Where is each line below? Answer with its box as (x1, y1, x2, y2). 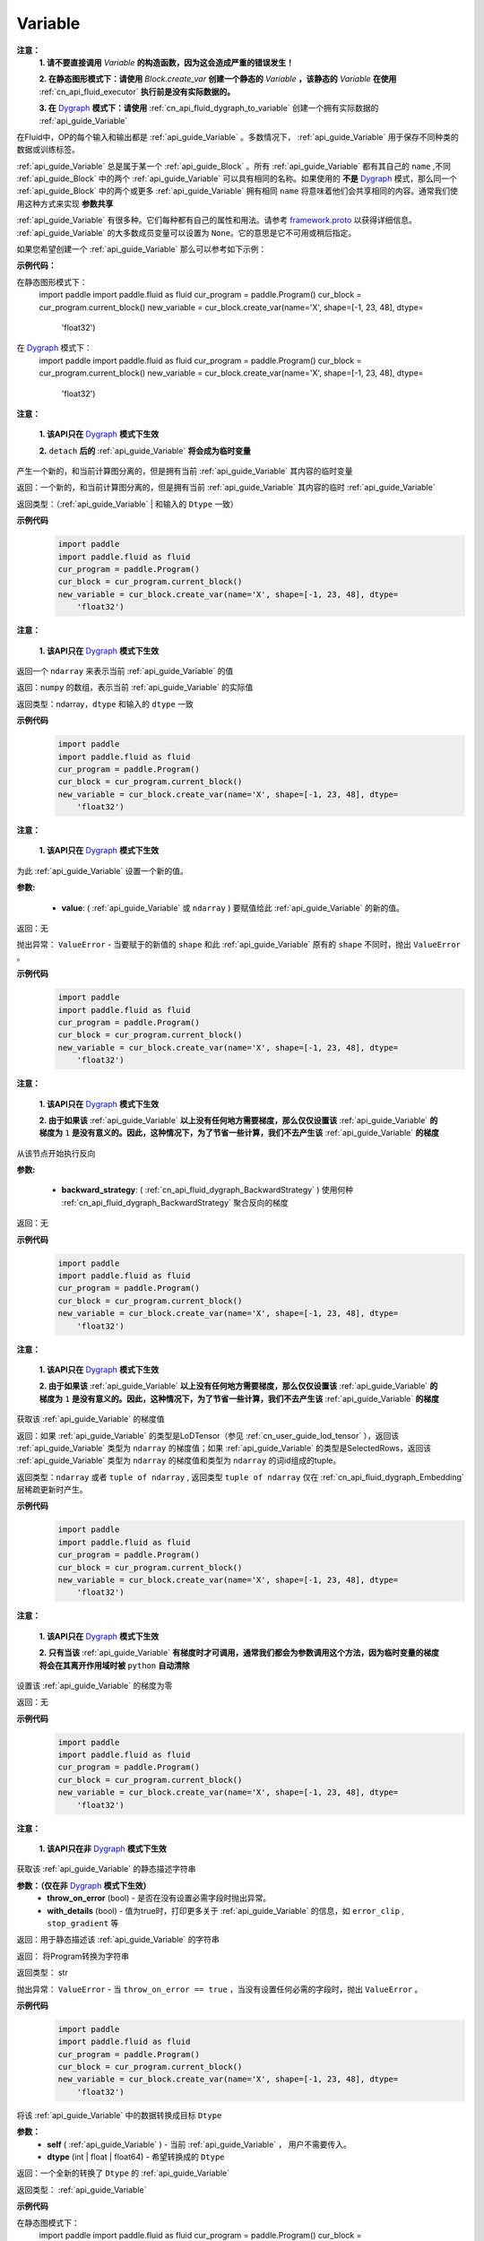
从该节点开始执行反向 (16, 1147, 96, 1158)
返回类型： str (16, 1968, 69, 1978)
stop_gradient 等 (47, 1917, 119, 1928)
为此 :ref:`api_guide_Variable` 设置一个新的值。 (16, 865, 188, 876)
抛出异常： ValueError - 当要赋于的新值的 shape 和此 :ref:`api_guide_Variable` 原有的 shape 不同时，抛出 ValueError (16, 939, 462, 950)
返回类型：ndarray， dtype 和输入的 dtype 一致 (16, 698, 194, 709)
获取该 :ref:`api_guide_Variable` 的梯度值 (16, 1414, 165, 1424)
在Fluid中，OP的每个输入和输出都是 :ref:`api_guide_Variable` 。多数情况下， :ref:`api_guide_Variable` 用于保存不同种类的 (16, 131, 459, 143)
